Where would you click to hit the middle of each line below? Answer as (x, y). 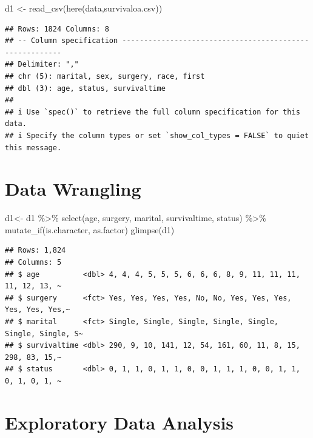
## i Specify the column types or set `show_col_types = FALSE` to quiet (157, 135)
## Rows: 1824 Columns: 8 (57, 29)
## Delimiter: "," (42, 65)
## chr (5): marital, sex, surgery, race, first (105, 76)
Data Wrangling (73, 189)
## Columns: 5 (33, 263)
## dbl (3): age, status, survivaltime (85, 88)
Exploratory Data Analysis (119, 422)
